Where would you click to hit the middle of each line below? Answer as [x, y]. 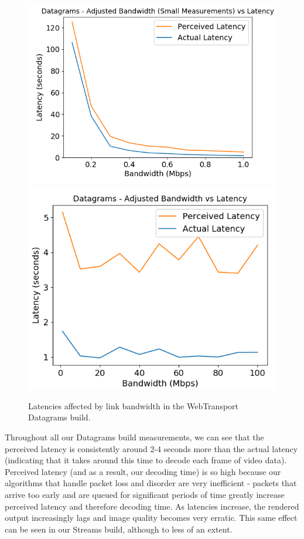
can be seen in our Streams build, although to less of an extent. [119, 529]
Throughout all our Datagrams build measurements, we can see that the [134, 437]
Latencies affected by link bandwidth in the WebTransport [134, 405]
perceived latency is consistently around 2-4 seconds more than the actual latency [151, 448]
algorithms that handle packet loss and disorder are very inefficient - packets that [151, 483]
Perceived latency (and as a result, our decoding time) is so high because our [143, 471]
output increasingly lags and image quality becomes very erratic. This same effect [151, 518]
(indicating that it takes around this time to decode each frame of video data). [146, 460]
